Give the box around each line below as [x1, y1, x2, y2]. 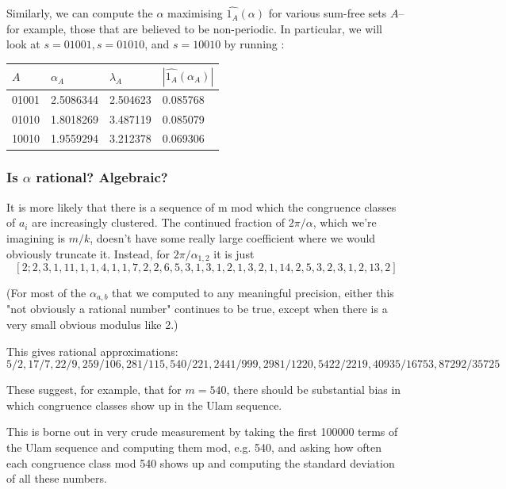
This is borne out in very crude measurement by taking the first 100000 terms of [6, 423, 398, 440]
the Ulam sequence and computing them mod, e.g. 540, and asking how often [6, 439, 382, 455]
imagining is [6, 229, 65, 246]
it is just [213, 245, 255, 262]
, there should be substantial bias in [226, 381, 401, 398]
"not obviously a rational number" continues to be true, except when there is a [6, 300, 388, 317]
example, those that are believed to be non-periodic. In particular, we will [23, 20, 382, 36]
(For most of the [6, 284, 86, 300]
